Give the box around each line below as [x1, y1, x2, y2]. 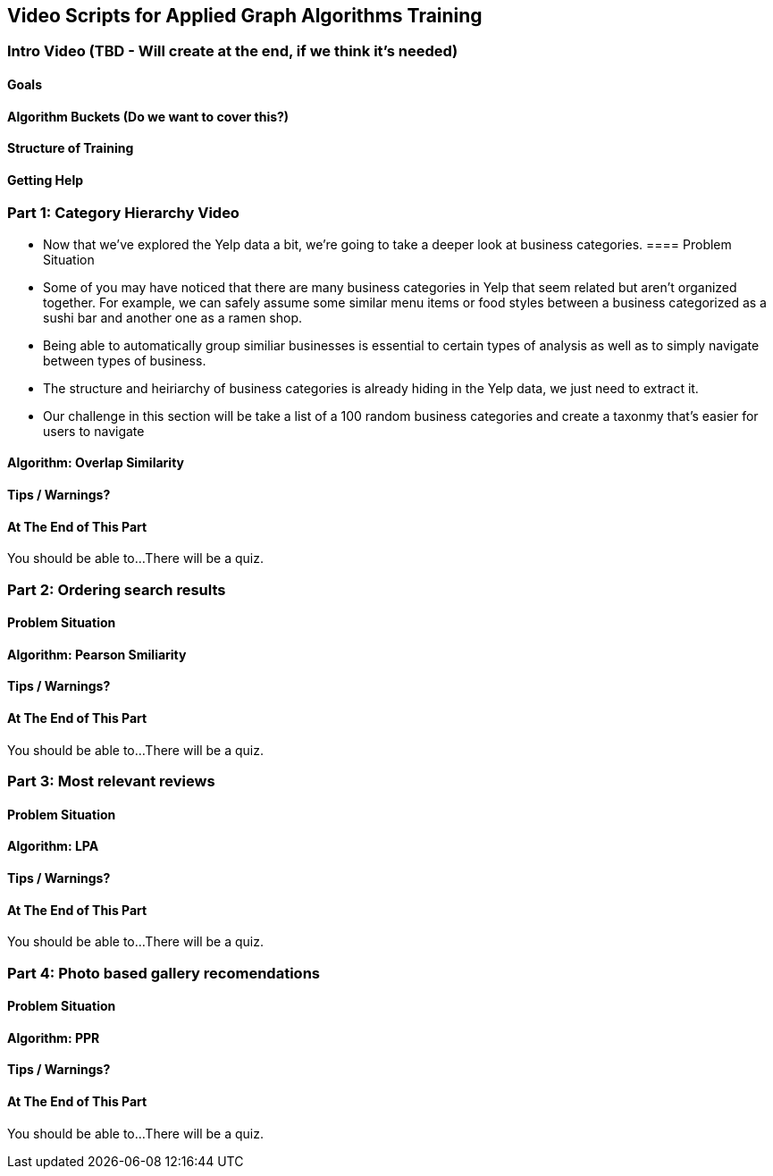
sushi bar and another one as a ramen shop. [43, 309, 303, 325]
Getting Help [7, 172, 84, 188]
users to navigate [43, 423, 145, 439]
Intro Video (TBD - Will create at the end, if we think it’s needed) [7, 42, 458, 61]
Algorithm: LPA [7, 838, 99, 854]
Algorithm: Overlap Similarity [7, 455, 185, 471]
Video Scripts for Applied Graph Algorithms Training [7, 4, 483, 27]
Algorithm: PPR [7, 1029, 100, 1046]
